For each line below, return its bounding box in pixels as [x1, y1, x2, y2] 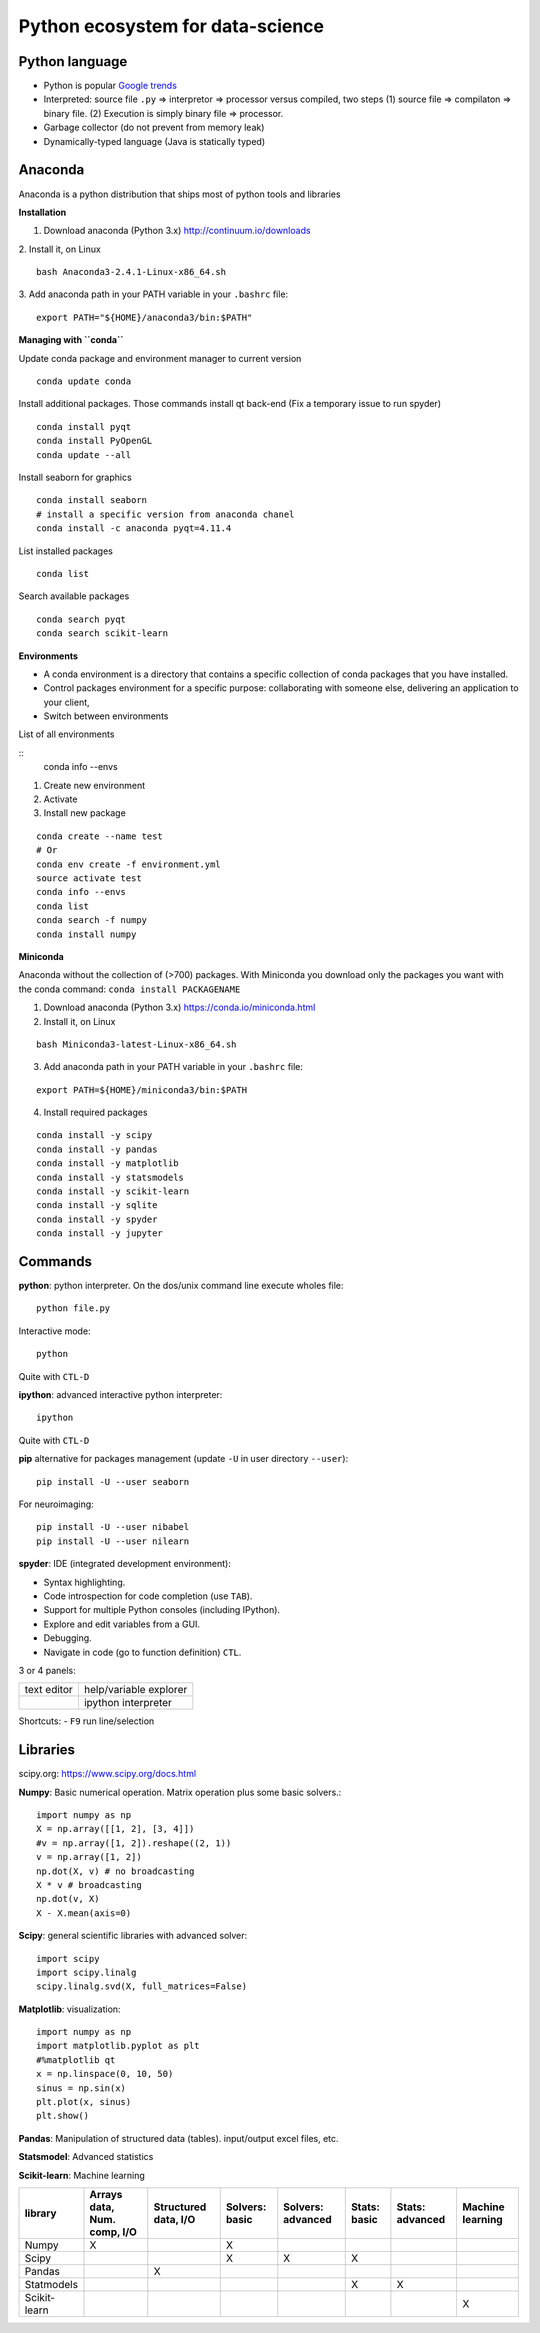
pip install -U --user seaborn [36, 1476, 190, 1487]
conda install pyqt [36, 421, 132, 432]
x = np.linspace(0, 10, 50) [36, 2068, 174, 2080]
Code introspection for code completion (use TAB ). [43, 1590, 253, 1602]
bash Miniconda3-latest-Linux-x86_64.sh [36, 1038, 237, 1050]
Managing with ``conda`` [18, 334, 124, 346]
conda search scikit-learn [36, 628, 169, 639]
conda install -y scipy [36, 1130, 153, 1141]
